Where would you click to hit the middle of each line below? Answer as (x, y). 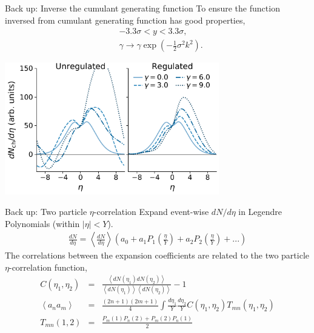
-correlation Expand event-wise (151, 211)
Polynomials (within (42, 223)
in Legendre (260, 211)
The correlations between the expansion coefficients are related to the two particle (157, 255)
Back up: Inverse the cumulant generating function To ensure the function (142, 8)
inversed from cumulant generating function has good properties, (125, 20)
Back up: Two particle (46, 211)
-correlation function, (48, 267)
